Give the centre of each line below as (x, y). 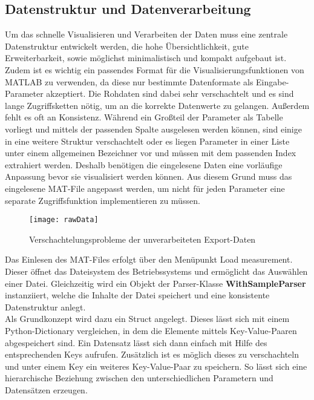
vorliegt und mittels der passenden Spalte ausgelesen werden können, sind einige (153, 129)
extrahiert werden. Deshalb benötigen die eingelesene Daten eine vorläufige (144, 164)
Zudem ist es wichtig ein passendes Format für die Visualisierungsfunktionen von (155, 69)
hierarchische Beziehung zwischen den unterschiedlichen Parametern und (139, 378)
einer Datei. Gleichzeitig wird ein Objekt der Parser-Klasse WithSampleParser (155, 283)
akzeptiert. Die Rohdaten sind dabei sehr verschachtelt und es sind (170, 93)
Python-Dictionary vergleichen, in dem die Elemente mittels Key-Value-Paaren (151, 330)
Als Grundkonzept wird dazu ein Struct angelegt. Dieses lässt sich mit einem (147, 319)
